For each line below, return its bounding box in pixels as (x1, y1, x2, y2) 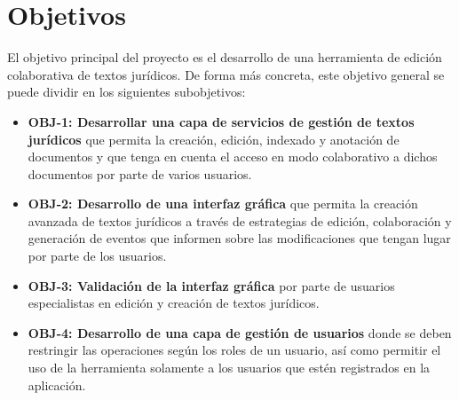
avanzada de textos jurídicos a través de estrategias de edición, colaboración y (28, 211, 452, 230)
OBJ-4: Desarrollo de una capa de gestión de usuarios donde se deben (28, 323, 452, 341)
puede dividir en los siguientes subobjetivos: (7, 82, 246, 101)
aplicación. (28, 375, 86, 394)
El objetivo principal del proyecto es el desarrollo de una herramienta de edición (7, 48, 442, 67)
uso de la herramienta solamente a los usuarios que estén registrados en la (28, 358, 431, 377)
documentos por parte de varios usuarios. (28, 164, 252, 183)
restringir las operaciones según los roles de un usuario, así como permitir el (28, 341, 441, 359)
